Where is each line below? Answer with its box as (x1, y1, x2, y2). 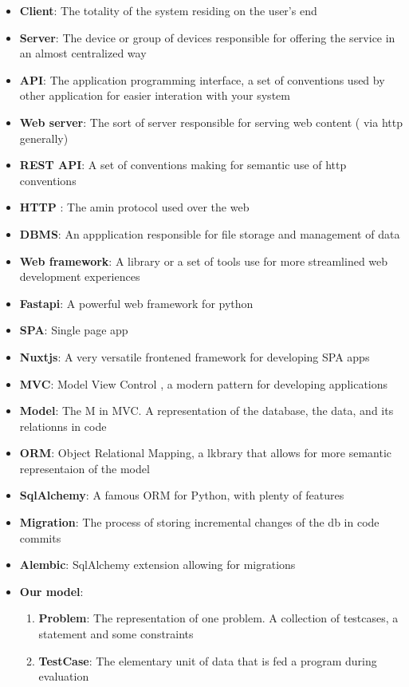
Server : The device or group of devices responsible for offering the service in (19, 29, 395, 45)
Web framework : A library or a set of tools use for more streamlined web (19, 252, 388, 269)
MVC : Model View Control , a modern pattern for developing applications (19, 375, 388, 392)
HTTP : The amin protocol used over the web (19, 199, 250, 215)
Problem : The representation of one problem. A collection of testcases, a (38, 610, 399, 626)
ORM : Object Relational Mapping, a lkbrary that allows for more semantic (19, 444, 392, 461)
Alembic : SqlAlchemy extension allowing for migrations (19, 556, 296, 573)
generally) (19, 129, 69, 146)
